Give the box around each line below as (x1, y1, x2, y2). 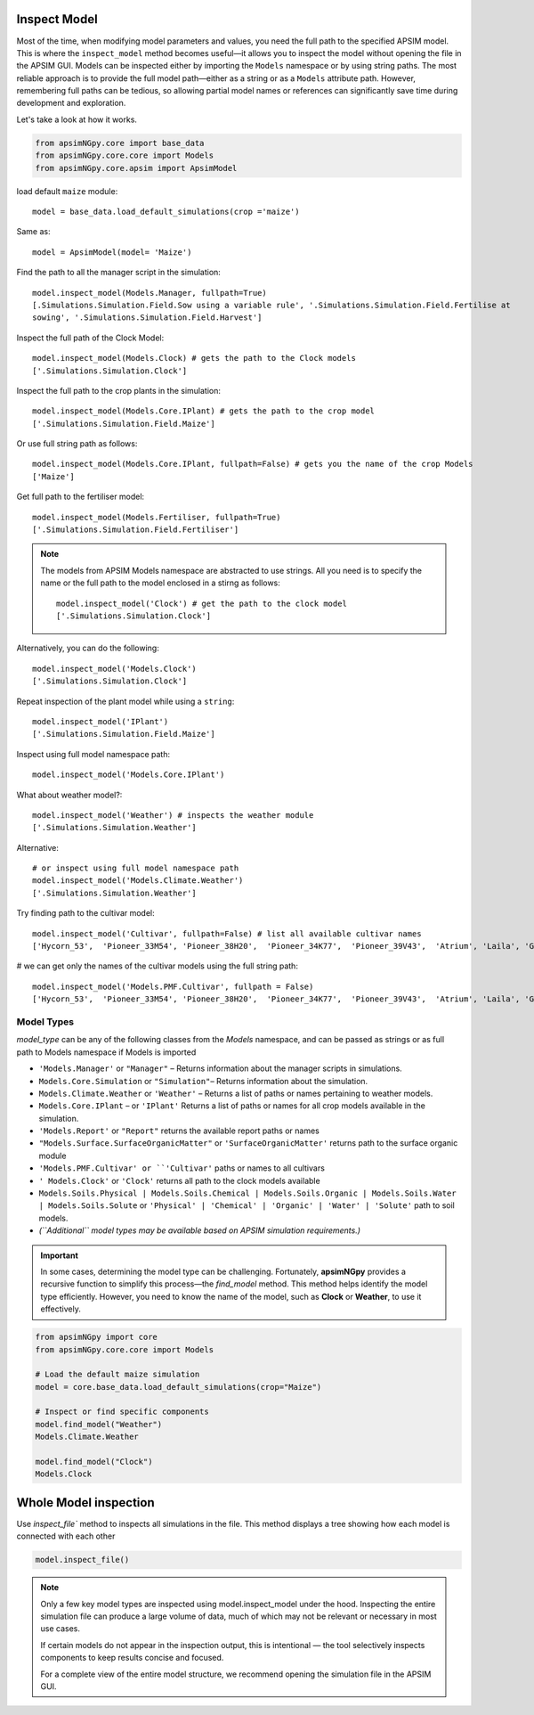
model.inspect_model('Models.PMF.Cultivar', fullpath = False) (32, 981, 314, 992)
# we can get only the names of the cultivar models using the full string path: (16, 960, 298, 971)
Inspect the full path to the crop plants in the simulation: (16, 385, 222, 396)
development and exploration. (16, 98, 126, 109)
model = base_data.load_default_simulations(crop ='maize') (32, 207, 300, 216)
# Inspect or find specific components (35, 1407, 209, 1417)
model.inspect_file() (35, 1555, 130, 1565)
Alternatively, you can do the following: (16, 642, 159, 654)
